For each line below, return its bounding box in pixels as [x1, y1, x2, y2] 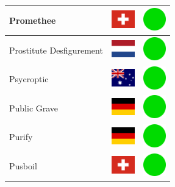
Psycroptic [9, 72, 49, 85]
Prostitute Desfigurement [9, 43, 103, 56]
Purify [9, 130, 33, 143]
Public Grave [9, 101, 59, 114]
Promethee [9, 13, 56, 26]
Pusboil [9, 160, 37, 172]
